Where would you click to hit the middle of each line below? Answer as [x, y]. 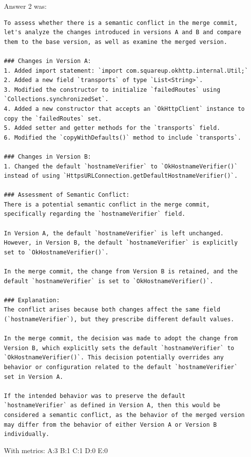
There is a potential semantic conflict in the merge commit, [107, 204]
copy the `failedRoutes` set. [53, 118]
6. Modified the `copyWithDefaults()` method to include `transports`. [123, 137]
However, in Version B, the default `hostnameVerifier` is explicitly [121, 243]
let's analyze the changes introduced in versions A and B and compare [123, 32]
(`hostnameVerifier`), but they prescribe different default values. [119, 319]
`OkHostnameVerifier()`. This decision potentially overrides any [114, 358]
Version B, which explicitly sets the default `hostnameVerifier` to [119, 348]
